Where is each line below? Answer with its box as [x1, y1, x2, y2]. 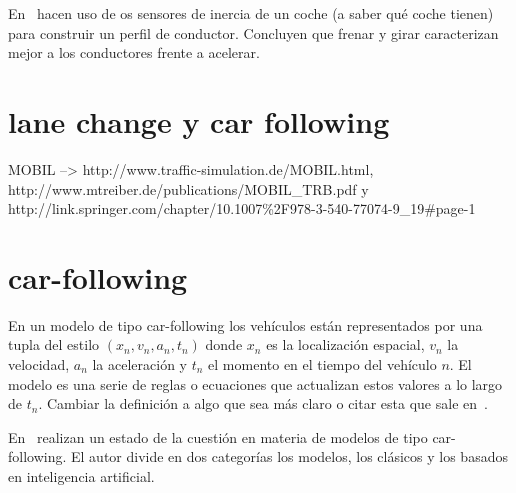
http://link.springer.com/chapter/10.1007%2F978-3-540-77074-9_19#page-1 [8, 198, 476, 219]
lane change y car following [8, 100, 390, 141]
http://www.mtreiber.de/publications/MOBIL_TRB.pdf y [8, 178, 369, 199]
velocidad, [8, 354, 70, 374]
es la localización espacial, [266, 334, 425, 355]
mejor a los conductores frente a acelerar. [8, 42, 260, 63]
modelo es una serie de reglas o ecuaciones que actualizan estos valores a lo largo [8, 373, 503, 394]
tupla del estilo [8, 334, 100, 355]
